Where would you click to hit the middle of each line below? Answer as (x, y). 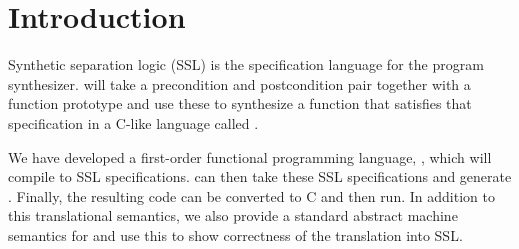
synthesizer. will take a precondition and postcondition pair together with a (239, 83)
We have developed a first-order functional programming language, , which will (250, 156)
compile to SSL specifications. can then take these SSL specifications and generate (260, 176)
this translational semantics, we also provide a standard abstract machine (233, 215)
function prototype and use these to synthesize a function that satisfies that (240, 103)
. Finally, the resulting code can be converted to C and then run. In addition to (251, 195)
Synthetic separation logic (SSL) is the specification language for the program (246, 64)
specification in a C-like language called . (133, 122)
